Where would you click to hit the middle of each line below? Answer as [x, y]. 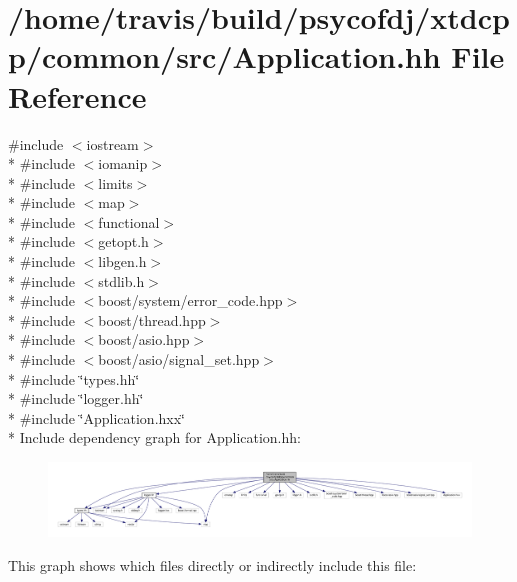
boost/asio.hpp [144, 339]
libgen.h [122, 261]
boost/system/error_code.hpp [190, 300]
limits [115, 182]
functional [129, 221]
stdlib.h [121, 280]
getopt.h [123, 241]
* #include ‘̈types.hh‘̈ [74, 378]
